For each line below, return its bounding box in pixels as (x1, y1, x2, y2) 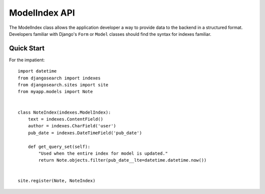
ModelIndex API (9, 7, 76, 18)
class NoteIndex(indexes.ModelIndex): (18, 109, 111, 115)
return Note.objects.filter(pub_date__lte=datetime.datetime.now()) (38, 157, 207, 163)
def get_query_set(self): (27, 144, 91, 149)
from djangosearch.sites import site (18, 82, 109, 88)
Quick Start (9, 44, 45, 52)
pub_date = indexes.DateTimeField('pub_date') (27, 130, 142, 136)
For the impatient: (9, 57, 45, 63)
